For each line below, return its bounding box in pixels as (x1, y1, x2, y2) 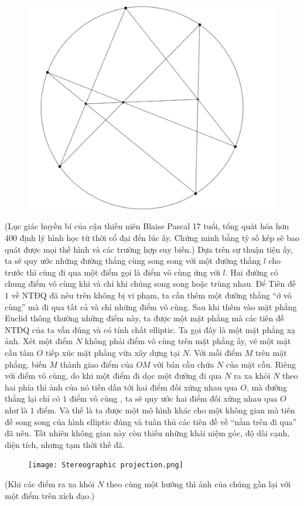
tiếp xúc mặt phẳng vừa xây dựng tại (45, 347, 180, 358)
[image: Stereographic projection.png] (28, 461, 183, 470)
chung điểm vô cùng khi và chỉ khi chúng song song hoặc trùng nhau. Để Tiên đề (5, 277, 296, 290)
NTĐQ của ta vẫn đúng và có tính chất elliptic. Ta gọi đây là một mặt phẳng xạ (5, 323, 296, 335)
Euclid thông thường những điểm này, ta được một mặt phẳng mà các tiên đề (5, 312, 285, 324)
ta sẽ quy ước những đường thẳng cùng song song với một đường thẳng (5, 254, 261, 267)
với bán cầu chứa (153, 358, 214, 370)
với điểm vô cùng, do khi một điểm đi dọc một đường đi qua (5, 369, 222, 382)
